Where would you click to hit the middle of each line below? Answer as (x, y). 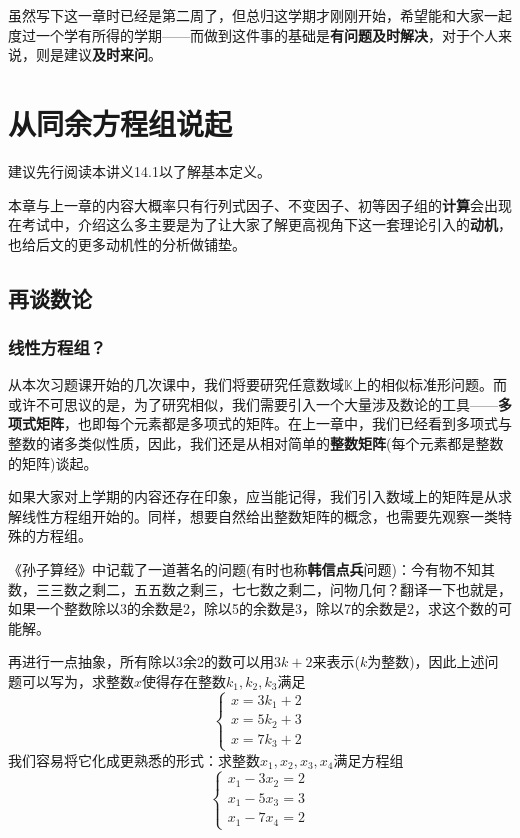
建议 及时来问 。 (112, 54)
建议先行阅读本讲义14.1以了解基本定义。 (139, 170)
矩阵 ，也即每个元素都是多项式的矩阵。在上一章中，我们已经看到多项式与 (273, 423)
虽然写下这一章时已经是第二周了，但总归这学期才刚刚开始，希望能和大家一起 (260, 15)
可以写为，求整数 (77, 681)
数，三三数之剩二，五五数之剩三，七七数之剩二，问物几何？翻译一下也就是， (260, 588)
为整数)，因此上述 (426, 661)
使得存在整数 (184, 681)
